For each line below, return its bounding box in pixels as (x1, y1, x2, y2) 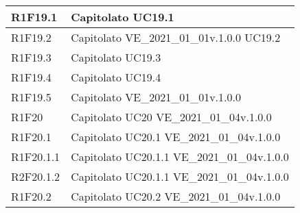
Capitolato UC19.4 (71, 69, 161, 85)
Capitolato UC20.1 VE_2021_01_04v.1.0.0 (71, 129, 281, 145)
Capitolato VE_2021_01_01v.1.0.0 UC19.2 (71, 29, 281, 45)
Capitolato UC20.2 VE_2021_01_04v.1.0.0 (71, 188, 281, 204)
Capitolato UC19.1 (71, 9, 174, 25)
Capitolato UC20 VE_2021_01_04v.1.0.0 (71, 109, 272, 125)
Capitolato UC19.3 (71, 49, 161, 65)
